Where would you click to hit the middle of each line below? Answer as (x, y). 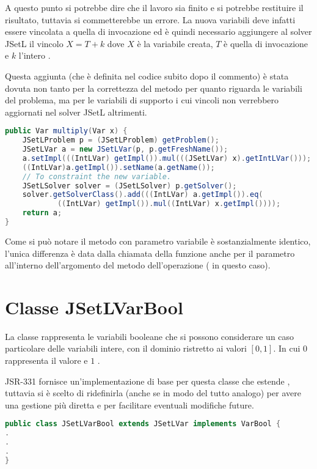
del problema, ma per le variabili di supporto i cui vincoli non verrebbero (142, 100)
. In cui (287, 348)
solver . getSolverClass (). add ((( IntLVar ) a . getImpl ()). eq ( (143, 195)
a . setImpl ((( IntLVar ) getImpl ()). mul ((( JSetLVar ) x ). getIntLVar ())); (167, 158)
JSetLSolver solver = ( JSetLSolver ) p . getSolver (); (129, 186)
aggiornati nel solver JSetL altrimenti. (76, 112)
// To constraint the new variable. (97, 176)
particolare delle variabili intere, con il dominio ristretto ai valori (126, 348)
